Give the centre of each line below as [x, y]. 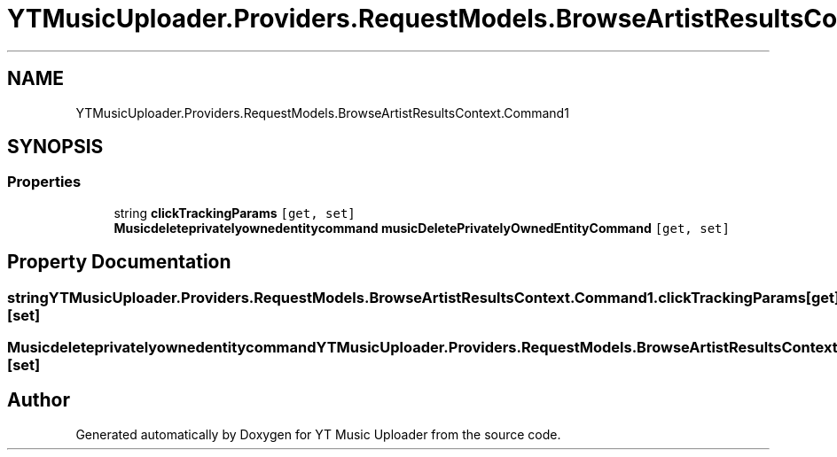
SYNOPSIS [55, 147]
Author [39, 400]
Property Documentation [119, 262]
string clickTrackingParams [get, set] [235, 213]
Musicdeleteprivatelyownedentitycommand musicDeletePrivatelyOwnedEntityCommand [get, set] [422, 228]
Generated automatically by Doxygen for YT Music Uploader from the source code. [318, 434]
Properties [44, 182]
